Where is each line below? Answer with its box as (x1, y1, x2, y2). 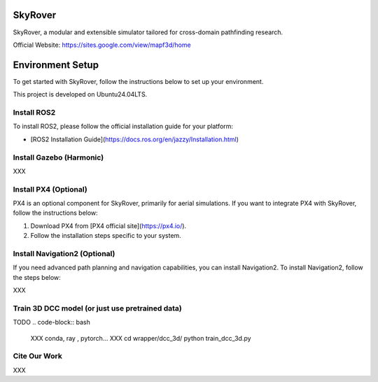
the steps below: (13, 273, 61, 281)
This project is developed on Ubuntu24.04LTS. (13, 90, 148, 99)
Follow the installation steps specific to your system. (30, 232, 181, 240)
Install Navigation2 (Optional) (13, 248, 115, 258)
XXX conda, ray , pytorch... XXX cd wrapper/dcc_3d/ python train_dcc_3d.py (30, 334, 251, 342)
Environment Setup (13, 59, 99, 71)
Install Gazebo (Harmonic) (13, 153, 104, 162)
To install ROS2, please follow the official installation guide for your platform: (13, 122, 234, 131)
